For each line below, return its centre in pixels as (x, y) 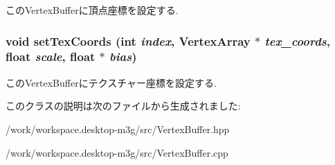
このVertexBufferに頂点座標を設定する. (92, 10)
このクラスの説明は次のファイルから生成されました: (123, 106)
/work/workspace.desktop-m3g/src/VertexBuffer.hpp (118, 129)
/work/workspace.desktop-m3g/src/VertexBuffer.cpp (117, 152)
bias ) (123, 57)
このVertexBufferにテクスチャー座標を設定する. (111, 82)
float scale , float (51, 57)
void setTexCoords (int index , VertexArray (128, 41)
